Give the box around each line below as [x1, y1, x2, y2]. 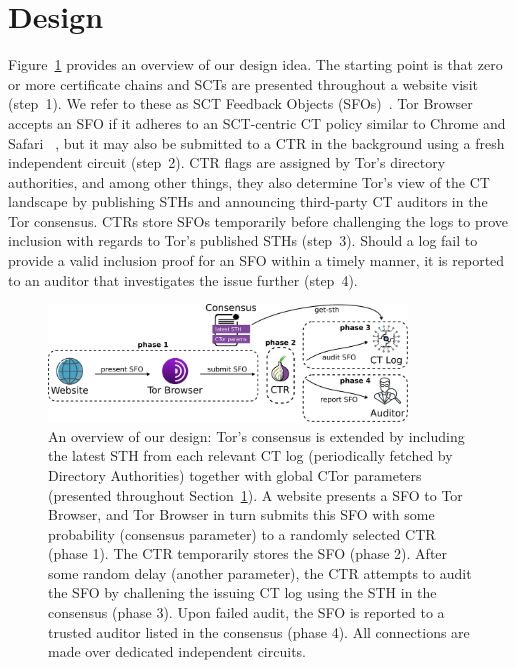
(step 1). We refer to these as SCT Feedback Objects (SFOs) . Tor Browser [8, 93, 473, 114]
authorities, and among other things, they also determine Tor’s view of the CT [8, 171, 490, 192]
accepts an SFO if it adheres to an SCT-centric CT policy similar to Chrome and [8, 112, 506, 133]
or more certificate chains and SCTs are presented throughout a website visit [8, 73, 478, 94]
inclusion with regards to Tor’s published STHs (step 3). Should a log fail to [8, 230, 478, 251]
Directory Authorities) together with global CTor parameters [48, 464, 422, 485]
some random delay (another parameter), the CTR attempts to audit [48, 562, 472, 583]
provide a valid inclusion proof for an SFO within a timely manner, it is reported [8, 250, 505, 271]
